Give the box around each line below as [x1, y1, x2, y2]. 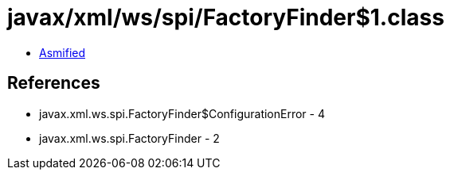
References [7, 73, 100, 94]
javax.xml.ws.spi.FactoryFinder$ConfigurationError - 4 [39, 106, 326, 121]
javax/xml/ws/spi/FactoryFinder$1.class [7, 4, 444, 31]
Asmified [39, 45, 86, 59]
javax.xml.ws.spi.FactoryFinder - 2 [39, 131, 220, 145]
